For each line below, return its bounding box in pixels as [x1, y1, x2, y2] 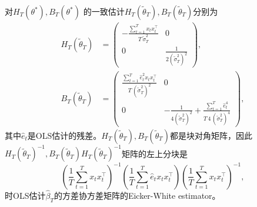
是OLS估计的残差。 [27, 129, 102, 141]
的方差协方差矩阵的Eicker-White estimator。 [54, 189, 221, 202]
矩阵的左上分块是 [122, 147, 188, 159]
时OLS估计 [5, 189, 46, 202]
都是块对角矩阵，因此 [169, 129, 252, 141]
